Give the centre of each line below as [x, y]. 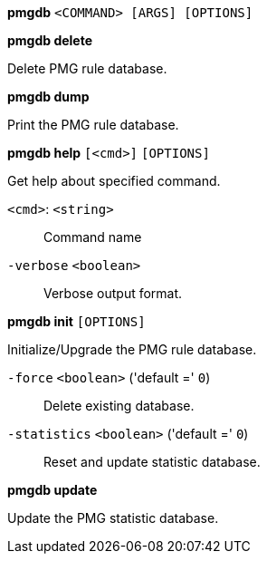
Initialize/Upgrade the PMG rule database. [132, 349]
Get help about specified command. [114, 181]
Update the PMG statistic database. [113, 518]
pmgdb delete [50, 40]
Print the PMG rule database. [93, 125]
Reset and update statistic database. [152, 462]
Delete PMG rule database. [87, 68]
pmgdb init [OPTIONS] [76, 321]
